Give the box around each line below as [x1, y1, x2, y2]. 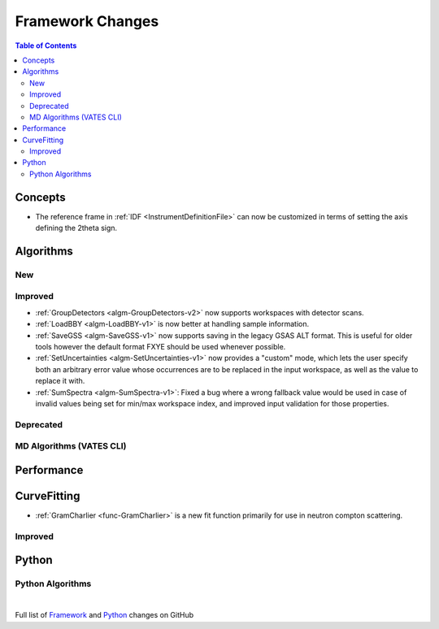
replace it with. [35, 376, 85, 386]
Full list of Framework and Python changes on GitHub [15, 610, 194, 620]
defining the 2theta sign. [35, 223, 118, 233]
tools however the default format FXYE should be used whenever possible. [35, 342, 286, 352]
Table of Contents [15, 41, 77, 50]
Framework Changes [15, 12, 159, 30]
